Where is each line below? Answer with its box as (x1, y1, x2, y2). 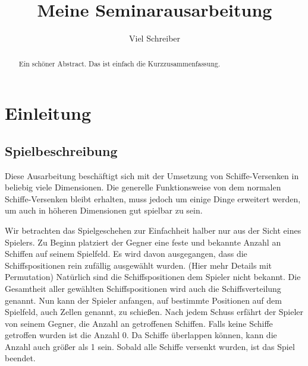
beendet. (5, 352, 36, 364)
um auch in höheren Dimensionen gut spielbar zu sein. (5, 204, 203, 217)
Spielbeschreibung (5, 141, 118, 160)
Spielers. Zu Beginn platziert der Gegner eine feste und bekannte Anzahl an (5, 235, 281, 248)
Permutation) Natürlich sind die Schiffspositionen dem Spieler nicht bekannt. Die (5, 270, 301, 283)
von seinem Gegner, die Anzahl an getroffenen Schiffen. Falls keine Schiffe (5, 317, 273, 329)
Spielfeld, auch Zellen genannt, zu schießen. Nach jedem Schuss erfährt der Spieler (5, 305, 304, 318)
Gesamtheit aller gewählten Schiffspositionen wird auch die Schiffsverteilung (5, 282, 281, 294)
